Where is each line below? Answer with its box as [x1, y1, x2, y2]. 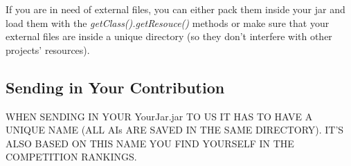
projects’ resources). [6, 42, 90, 57]
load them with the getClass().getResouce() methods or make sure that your [6, 15, 330, 30]
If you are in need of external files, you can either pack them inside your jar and [6, 2, 345, 16]
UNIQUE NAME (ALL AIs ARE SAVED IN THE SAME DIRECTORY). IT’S [6, 122, 344, 137]
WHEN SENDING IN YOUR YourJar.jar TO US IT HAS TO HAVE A [6, 109, 313, 123]
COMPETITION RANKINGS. [6, 149, 137, 164]
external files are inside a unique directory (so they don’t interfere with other [6, 29, 332, 44]
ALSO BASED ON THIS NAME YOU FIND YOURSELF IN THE [6, 136, 294, 150]
